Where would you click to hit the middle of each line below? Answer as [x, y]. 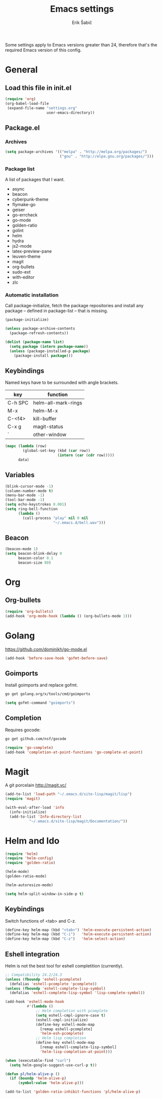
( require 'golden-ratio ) [30, 863]
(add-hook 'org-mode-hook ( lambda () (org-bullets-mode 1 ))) [69, 616]
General [21, 70]
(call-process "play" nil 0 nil [56, 518]
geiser [19, 210]
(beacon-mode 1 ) [21, 549]
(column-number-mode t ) [29, 491]
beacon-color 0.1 [36, 558]
